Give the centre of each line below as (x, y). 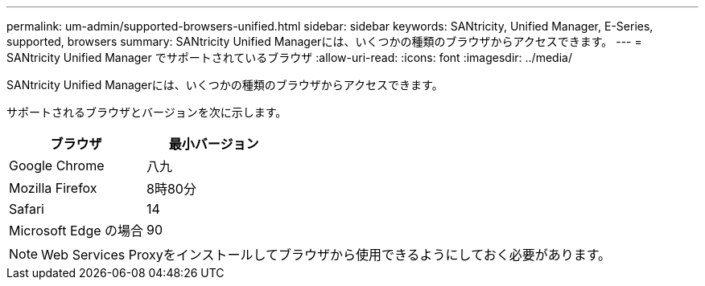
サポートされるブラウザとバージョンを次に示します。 (147, 112)
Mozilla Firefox (53, 188)
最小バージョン (214, 144)
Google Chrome (57, 165)
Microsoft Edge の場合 (76, 231)
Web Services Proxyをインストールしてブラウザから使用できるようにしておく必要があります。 (326, 255)
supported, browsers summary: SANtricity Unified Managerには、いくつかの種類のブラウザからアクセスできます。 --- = (324, 41)
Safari (27, 209)
